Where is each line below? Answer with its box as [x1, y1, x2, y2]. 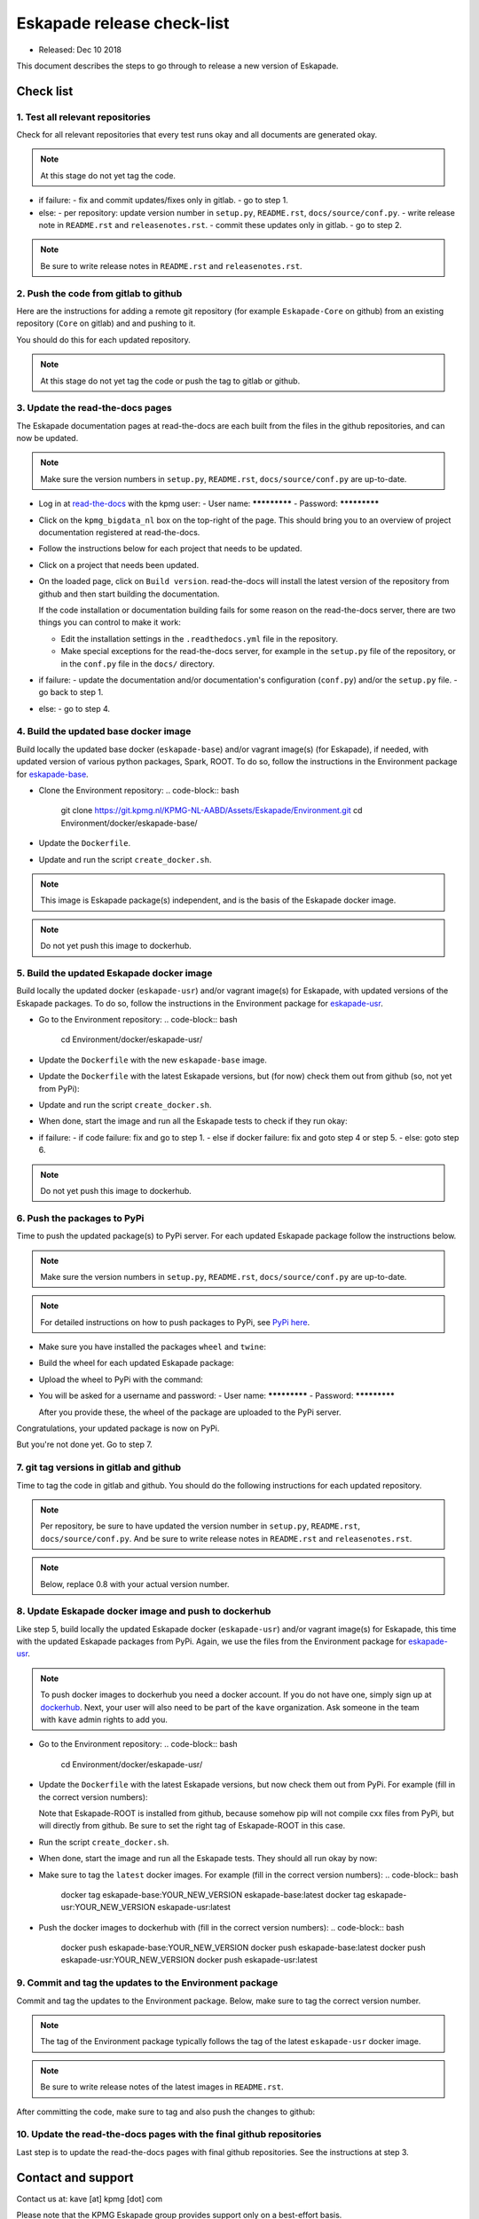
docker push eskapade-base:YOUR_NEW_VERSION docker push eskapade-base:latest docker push [60, 1942, 426, 1953]
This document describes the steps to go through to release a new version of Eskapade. [16, 60, 339, 71]
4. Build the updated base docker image [16, 725, 192, 738]
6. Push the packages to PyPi [16, 1212, 145, 1224]
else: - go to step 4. [38, 703, 111, 714]
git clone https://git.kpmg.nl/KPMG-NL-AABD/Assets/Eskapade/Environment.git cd [60, 805, 363, 816]
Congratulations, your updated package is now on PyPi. [16, 1423, 220, 1433]
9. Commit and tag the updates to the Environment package [16, 1977, 279, 1989]
